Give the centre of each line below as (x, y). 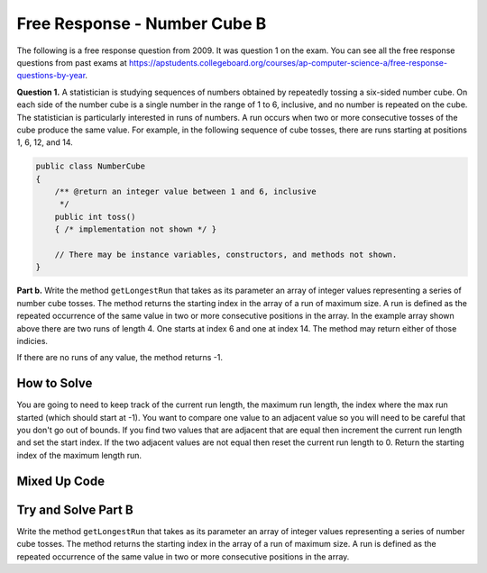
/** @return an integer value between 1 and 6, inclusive (185, 192)
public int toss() (95, 217)
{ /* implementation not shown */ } (135, 229)
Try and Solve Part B (75, 509)
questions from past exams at (72, 62)
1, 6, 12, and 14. (45, 142)
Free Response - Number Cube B (142, 23)
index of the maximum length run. (79, 455)
